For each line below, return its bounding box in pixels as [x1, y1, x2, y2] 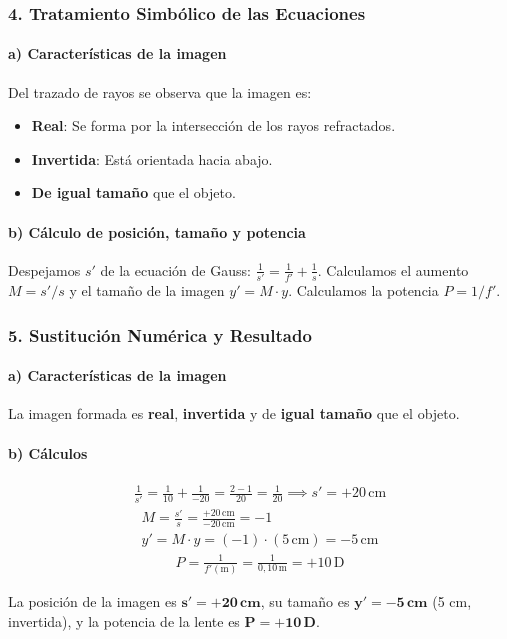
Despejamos [8, 259, 81, 280]
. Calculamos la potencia [288, 280, 439, 301]
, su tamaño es [260, 590, 350, 611]
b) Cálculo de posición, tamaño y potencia [8, 221, 306, 242]
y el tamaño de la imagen [69, 280, 225, 301]
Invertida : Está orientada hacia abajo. [31, 148, 273, 169]
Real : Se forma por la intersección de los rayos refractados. [31, 115, 396, 136]
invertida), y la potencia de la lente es [8, 610, 240, 631]
